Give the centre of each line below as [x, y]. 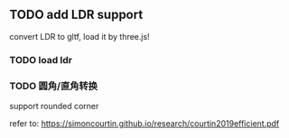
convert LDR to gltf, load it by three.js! [80, 36]
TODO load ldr [41, 60]
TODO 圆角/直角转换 [53, 86]
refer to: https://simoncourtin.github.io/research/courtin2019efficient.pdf [144, 124]
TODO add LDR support [76, 15]
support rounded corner [54, 106]
